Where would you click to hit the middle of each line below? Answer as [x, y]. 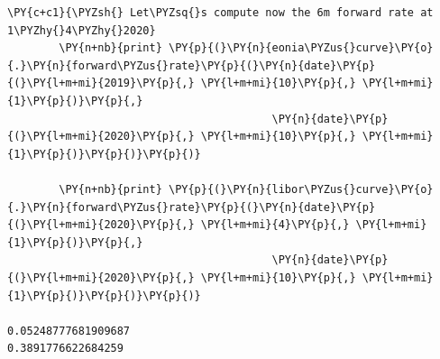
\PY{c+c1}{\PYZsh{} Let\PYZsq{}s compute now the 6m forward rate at [220, 13]
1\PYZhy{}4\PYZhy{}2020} [82, 30]
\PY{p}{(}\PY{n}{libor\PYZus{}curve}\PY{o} [301, 189]
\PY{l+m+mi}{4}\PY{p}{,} [275, 225]
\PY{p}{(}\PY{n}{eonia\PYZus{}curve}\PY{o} [301, 48]
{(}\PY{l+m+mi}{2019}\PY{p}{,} [101, 83]
